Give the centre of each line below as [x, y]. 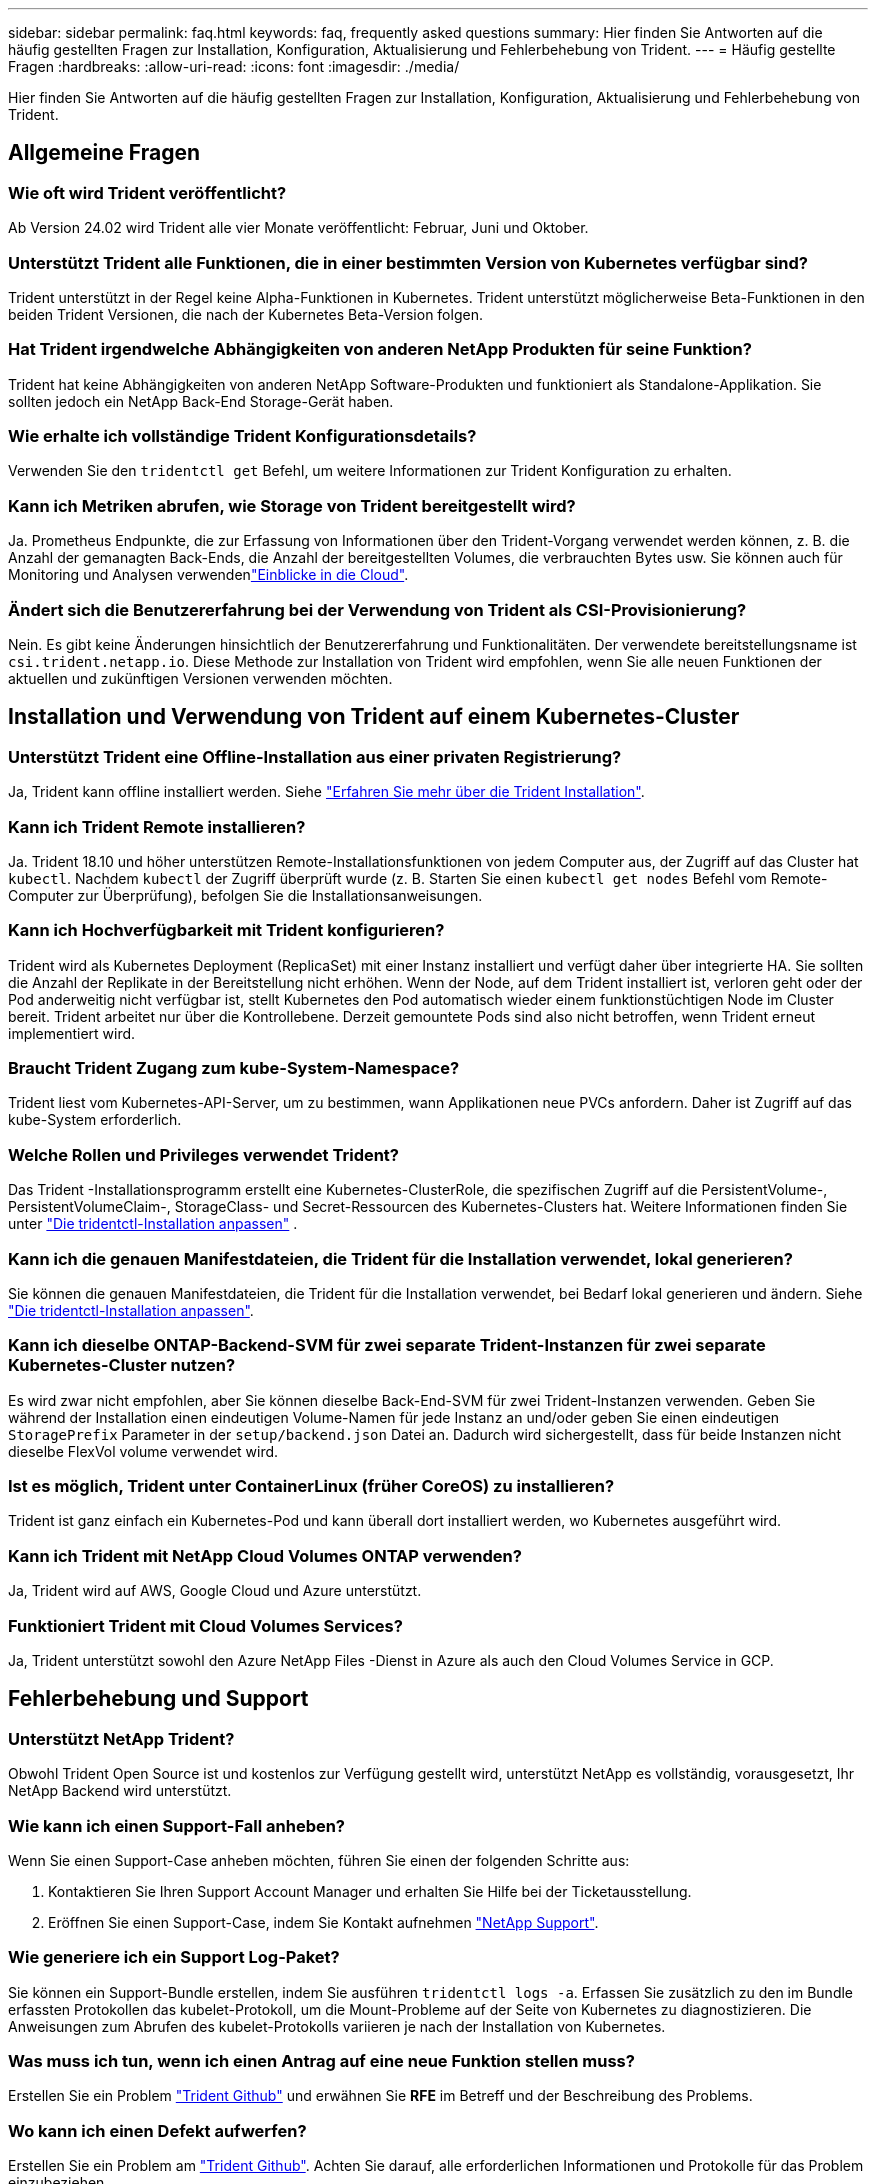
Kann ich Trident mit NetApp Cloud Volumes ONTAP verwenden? [265, 1555]
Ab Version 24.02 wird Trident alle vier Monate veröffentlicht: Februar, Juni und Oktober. [298, 228]
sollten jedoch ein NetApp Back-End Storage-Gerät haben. [201, 401]
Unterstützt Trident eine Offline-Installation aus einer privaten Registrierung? [315, 756]
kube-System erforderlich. [95, 1120]
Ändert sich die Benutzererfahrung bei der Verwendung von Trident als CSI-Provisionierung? [377, 609]
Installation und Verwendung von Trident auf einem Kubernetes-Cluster [374, 717]
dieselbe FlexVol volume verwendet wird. [143, 1451]
